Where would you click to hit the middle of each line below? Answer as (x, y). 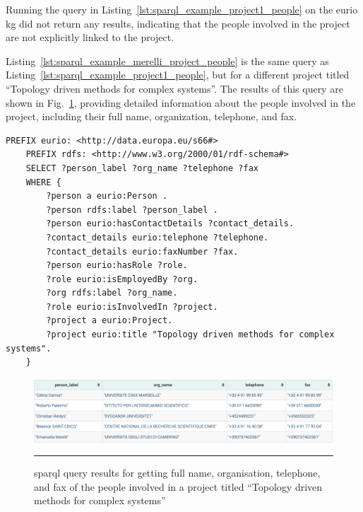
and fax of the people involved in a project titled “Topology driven (178, 486)
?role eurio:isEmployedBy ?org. (122, 279)
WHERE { (43, 182)
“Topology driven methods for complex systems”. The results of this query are (174, 88)
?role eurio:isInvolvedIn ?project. (132, 307)
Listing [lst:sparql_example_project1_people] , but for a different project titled (178, 75)
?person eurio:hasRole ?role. (117, 266)
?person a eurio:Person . (107, 196)
